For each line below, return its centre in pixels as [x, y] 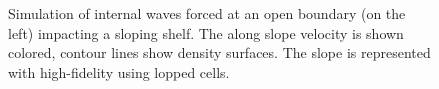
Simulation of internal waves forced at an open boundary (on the [207, 13]
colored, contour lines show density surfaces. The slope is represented [219, 52]
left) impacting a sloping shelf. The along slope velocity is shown [206, 32]
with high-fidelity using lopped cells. [119, 71]
